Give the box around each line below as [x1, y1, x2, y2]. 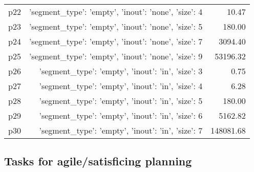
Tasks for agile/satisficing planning [4, 153, 192, 169]
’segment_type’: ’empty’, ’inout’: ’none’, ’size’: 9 [29, 50, 203, 62]
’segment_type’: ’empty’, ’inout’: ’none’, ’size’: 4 [29, 6, 203, 17]
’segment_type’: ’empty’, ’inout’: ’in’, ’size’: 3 [39, 65, 203, 77]
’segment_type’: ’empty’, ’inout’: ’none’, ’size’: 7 [29, 35, 203, 47]
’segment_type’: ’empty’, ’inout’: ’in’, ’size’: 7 [39, 124, 203, 136]
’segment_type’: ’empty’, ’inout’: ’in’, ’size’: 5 [39, 95, 203, 106]
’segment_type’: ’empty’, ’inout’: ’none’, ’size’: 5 [29, 20, 203, 32]
